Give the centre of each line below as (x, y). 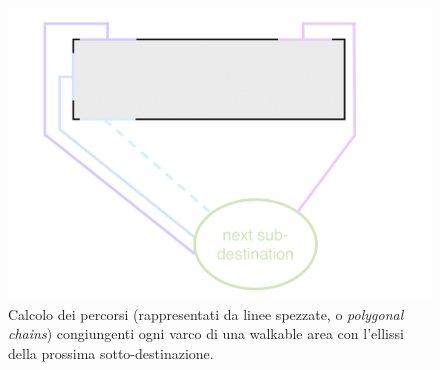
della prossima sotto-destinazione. (111, 352)
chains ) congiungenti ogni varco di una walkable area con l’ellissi (206, 333)
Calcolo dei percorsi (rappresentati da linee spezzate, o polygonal (206, 313)
